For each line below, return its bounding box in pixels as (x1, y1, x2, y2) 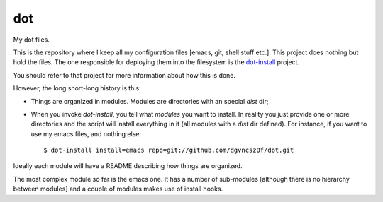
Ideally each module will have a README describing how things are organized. (13, 162, 243, 170)
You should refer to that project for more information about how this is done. (13, 71, 236, 79)
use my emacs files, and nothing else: (30, 129, 142, 138)
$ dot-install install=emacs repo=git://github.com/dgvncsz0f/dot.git (43, 146, 294, 155)
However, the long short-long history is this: (13, 84, 141, 93)
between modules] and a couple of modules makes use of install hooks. (13, 184, 223, 194)
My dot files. (13, 35, 50, 44)
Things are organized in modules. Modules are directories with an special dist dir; (30, 97, 269, 105)
